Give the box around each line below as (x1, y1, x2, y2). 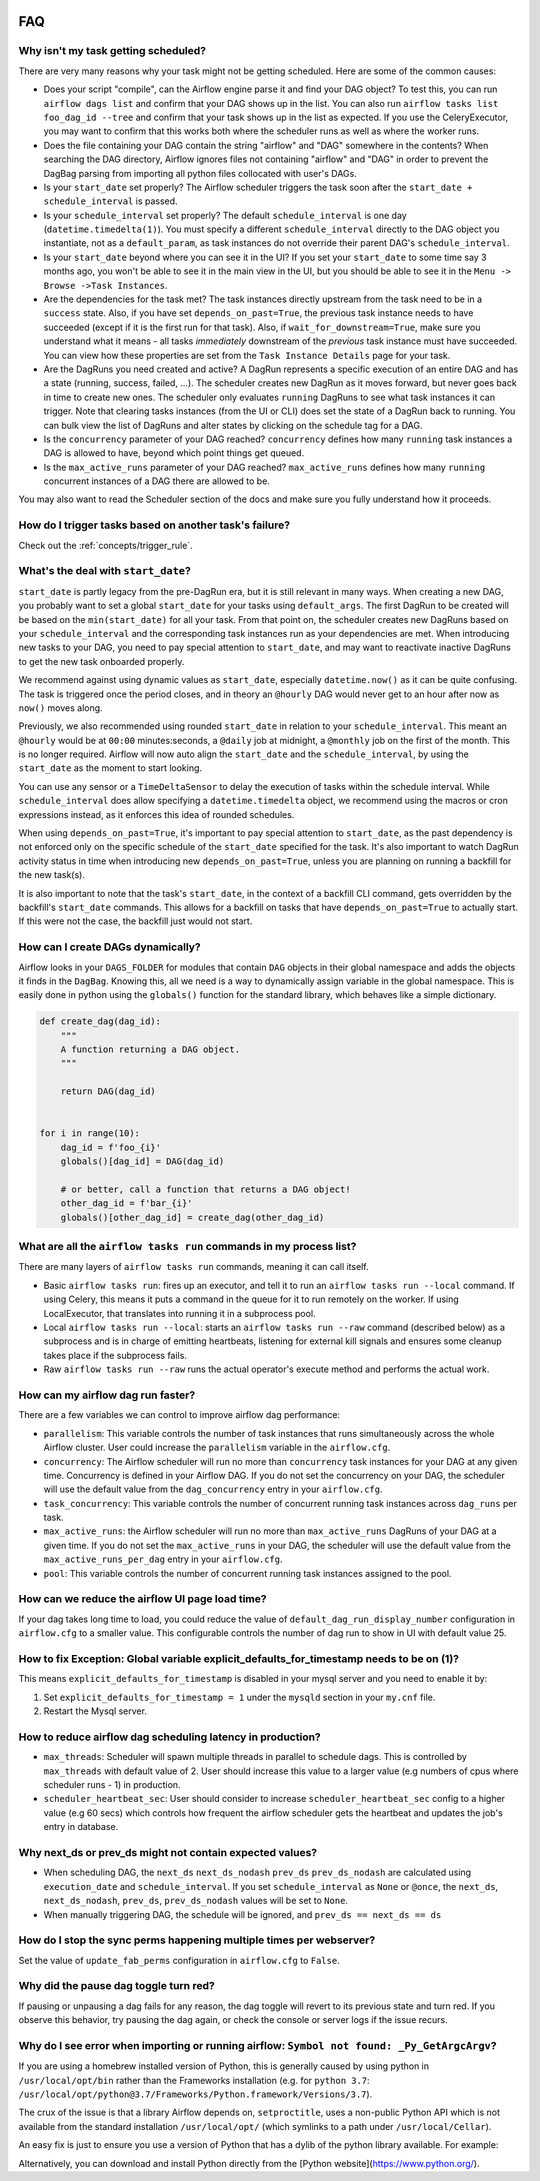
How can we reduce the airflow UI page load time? (18, 1592, 267, 1606)
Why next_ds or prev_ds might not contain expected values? (18, 1845, 318, 1859)
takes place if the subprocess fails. (43, 1349, 187, 1361)
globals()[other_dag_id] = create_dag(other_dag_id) (60, 1211, 325, 1223)
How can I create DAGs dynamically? (18, 940, 202, 954)
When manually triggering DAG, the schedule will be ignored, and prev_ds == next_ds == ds (43, 1908, 442, 1920)
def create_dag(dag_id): (39, 1016, 162, 1027)
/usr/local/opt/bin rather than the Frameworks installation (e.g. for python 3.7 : (18, 2074, 370, 2086)
